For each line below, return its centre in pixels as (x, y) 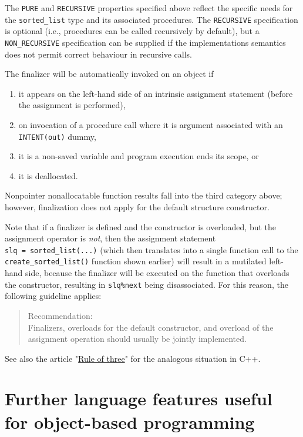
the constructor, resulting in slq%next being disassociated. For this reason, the (147, 284)
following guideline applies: (53, 296)
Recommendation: (60, 315)
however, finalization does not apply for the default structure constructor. (137, 206)
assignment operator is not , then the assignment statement (110, 238)
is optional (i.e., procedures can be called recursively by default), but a (132, 31)
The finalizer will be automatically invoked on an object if (109, 74)
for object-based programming (130, 421)
